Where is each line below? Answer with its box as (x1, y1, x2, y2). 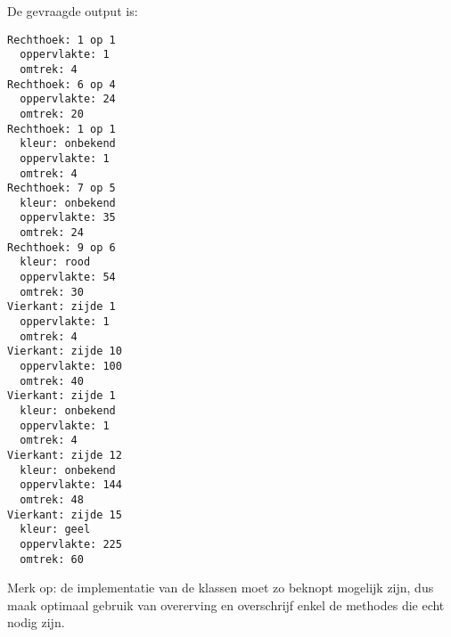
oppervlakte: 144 (20, 478, 122, 492)
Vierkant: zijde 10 (7, 345, 122, 358)
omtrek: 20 (20, 107, 84, 120)
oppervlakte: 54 (20, 271, 116, 284)
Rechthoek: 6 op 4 (7, 78, 116, 91)
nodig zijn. (7, 613, 65, 632)
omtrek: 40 (20, 374, 84, 388)
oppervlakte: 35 (20, 211, 116, 225)
